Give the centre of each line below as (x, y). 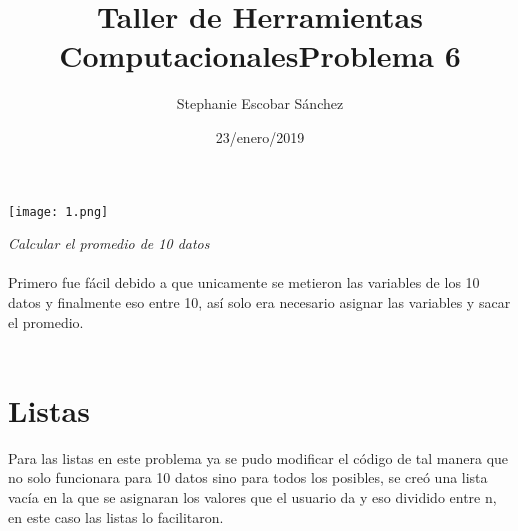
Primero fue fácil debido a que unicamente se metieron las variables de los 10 (244, 282)
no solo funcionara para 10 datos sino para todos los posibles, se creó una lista (248, 477)
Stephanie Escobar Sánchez (260, 103)
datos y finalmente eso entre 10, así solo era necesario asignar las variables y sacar (259, 301)
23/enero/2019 (260, 136)
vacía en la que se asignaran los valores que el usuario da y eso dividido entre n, (252, 497)
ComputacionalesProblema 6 (260, 55)
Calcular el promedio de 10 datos (109, 243)
